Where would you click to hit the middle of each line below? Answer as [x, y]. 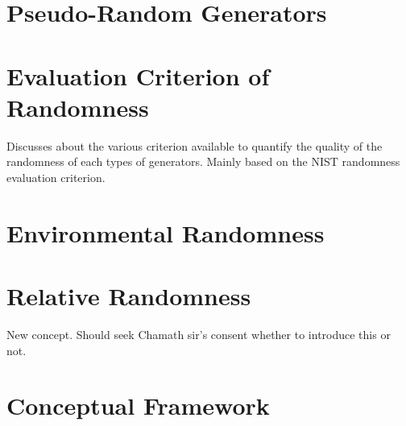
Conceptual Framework [138, 405]
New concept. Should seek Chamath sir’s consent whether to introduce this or [199, 334]
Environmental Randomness [166, 232]
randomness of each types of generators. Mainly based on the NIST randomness [203, 161]
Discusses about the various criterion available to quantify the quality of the [195, 145]
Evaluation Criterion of [138, 75]
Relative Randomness [129, 296]
